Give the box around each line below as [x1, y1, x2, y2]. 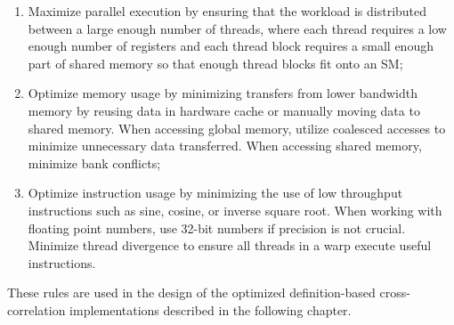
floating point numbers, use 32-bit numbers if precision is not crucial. [28, 218, 406, 237]
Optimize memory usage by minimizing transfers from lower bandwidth [28, 84, 418, 102]
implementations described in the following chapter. [69, 300, 352, 319]
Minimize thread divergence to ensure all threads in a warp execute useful [28, 236, 432, 255]
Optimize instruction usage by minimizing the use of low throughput [28, 183, 403, 202]
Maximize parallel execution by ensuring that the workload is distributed [28, 2, 427, 20]
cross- [379, 283, 410, 302]
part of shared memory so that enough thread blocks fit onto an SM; [28, 53, 403, 72]
